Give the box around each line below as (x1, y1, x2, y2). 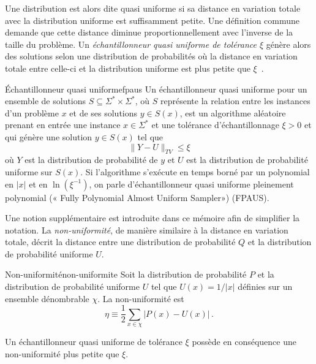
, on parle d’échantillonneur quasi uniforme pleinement (89, 177, 294, 190)
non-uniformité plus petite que (5, 347, 119, 360)
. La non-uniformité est (97, 292, 184, 305)
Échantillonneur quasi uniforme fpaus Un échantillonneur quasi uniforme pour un (5, 82, 307, 95)
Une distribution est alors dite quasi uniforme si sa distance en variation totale (5, 2, 301, 14)
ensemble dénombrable (5, 292, 89, 305)
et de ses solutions (69, 106, 138, 119)
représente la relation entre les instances (160, 94, 310, 107)
